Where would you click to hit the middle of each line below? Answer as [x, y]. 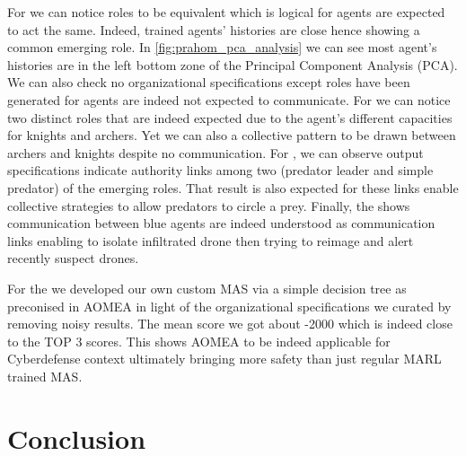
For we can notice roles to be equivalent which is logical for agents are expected [226, 12]
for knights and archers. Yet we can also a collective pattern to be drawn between [232, 135]
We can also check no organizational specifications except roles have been [209, 82]
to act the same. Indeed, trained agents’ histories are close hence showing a [214, 29]
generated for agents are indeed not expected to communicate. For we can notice [229, 99]
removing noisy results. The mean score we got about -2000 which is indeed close [230, 324]
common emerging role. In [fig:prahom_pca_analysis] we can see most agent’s [222, 47]
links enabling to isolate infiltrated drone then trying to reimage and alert [211, 240]
